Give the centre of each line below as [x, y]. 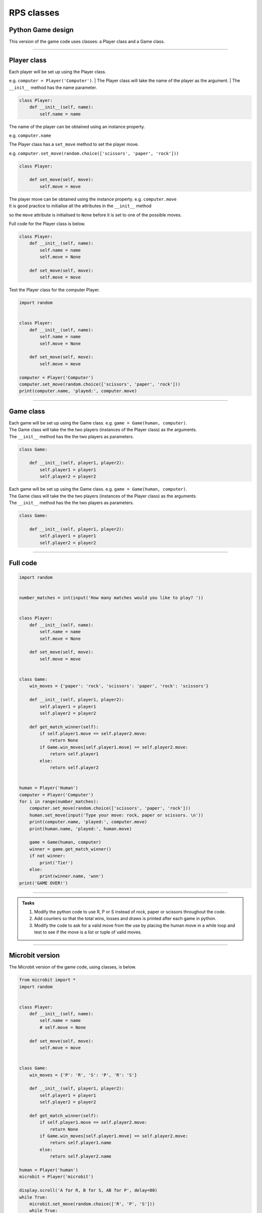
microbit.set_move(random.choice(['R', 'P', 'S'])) [92, 1204]
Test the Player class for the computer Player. [54, 290]
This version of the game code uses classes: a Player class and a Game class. [87, 42]
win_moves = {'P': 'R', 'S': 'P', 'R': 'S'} [83, 1075]
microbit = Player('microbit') [57, 1177]
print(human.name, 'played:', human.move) [81, 829]
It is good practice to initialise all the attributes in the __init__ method [80, 206]
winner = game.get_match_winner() [70, 849]
